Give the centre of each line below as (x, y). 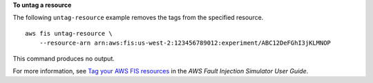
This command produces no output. (64, 58)
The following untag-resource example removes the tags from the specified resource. (138, 18)
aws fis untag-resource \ (69, 33)
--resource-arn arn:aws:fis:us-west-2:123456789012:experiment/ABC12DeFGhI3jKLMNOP (185, 43)
